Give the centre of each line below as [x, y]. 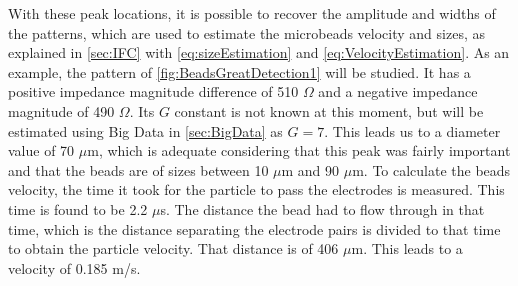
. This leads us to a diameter [412, 130]
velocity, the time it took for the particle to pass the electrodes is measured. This [256, 189]
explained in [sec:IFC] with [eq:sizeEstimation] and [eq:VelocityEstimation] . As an [259, 52]
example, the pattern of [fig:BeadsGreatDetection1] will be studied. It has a [239, 71]
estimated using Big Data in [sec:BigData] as [145, 130]
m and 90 [310, 169]
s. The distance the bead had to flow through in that [322, 208]
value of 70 [41, 150]
